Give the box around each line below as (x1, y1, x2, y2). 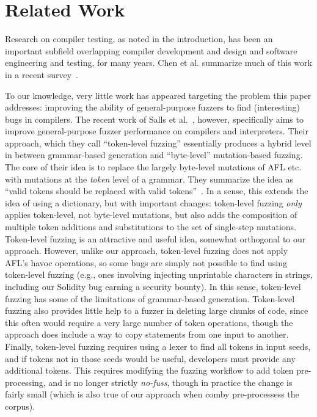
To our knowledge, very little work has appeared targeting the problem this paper (5, 89, 312, 101)
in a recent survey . (5, 68, 78, 81)
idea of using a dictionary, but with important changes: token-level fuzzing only (5, 196, 302, 209)
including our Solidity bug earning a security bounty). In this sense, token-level (5, 280, 301, 292)
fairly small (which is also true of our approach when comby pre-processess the (5, 388, 299, 401)
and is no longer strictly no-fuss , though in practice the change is (48, 375, 293, 388)
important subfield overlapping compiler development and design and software (5, 44, 297, 57)
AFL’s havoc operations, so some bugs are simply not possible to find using (5, 256, 287, 269)
